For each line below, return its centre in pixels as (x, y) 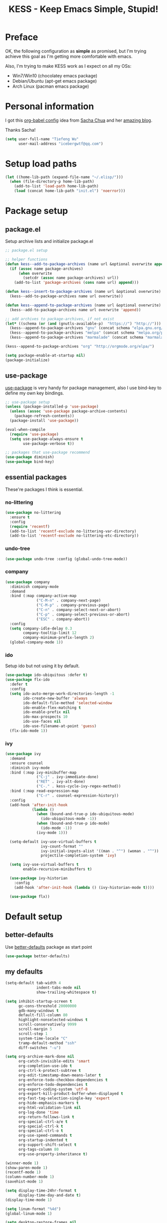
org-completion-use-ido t (45, 1066)
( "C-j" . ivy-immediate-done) (68, 777)
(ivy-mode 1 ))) (52, 832)
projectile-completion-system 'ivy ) (79, 856)
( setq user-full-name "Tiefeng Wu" (42, 139)
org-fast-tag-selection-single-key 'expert (64, 1098)
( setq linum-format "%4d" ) (33, 1209)
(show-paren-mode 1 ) (27, 1168)
